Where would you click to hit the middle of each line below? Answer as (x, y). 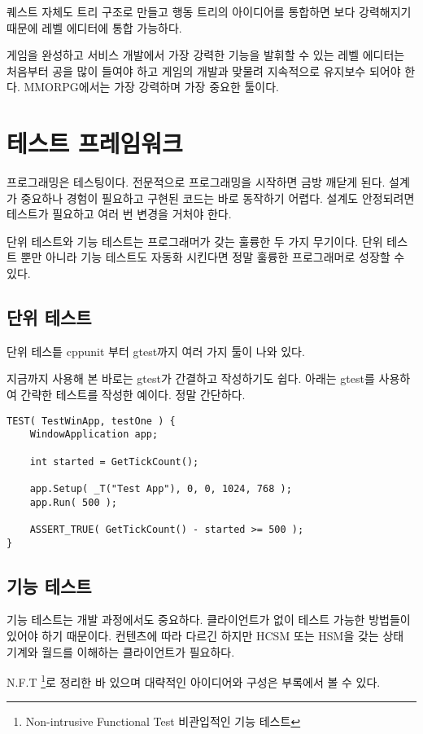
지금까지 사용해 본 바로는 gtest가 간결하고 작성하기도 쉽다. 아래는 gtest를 (191, 378)
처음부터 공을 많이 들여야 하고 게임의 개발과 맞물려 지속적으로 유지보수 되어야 (204, 70)
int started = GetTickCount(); (114, 461)
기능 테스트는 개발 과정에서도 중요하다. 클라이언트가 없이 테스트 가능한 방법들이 (209, 620)
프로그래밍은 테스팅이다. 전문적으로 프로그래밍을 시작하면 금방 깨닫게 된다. (196, 182)
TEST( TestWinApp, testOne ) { (91, 421)
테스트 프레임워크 (95, 143)
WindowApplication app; (94, 435)
